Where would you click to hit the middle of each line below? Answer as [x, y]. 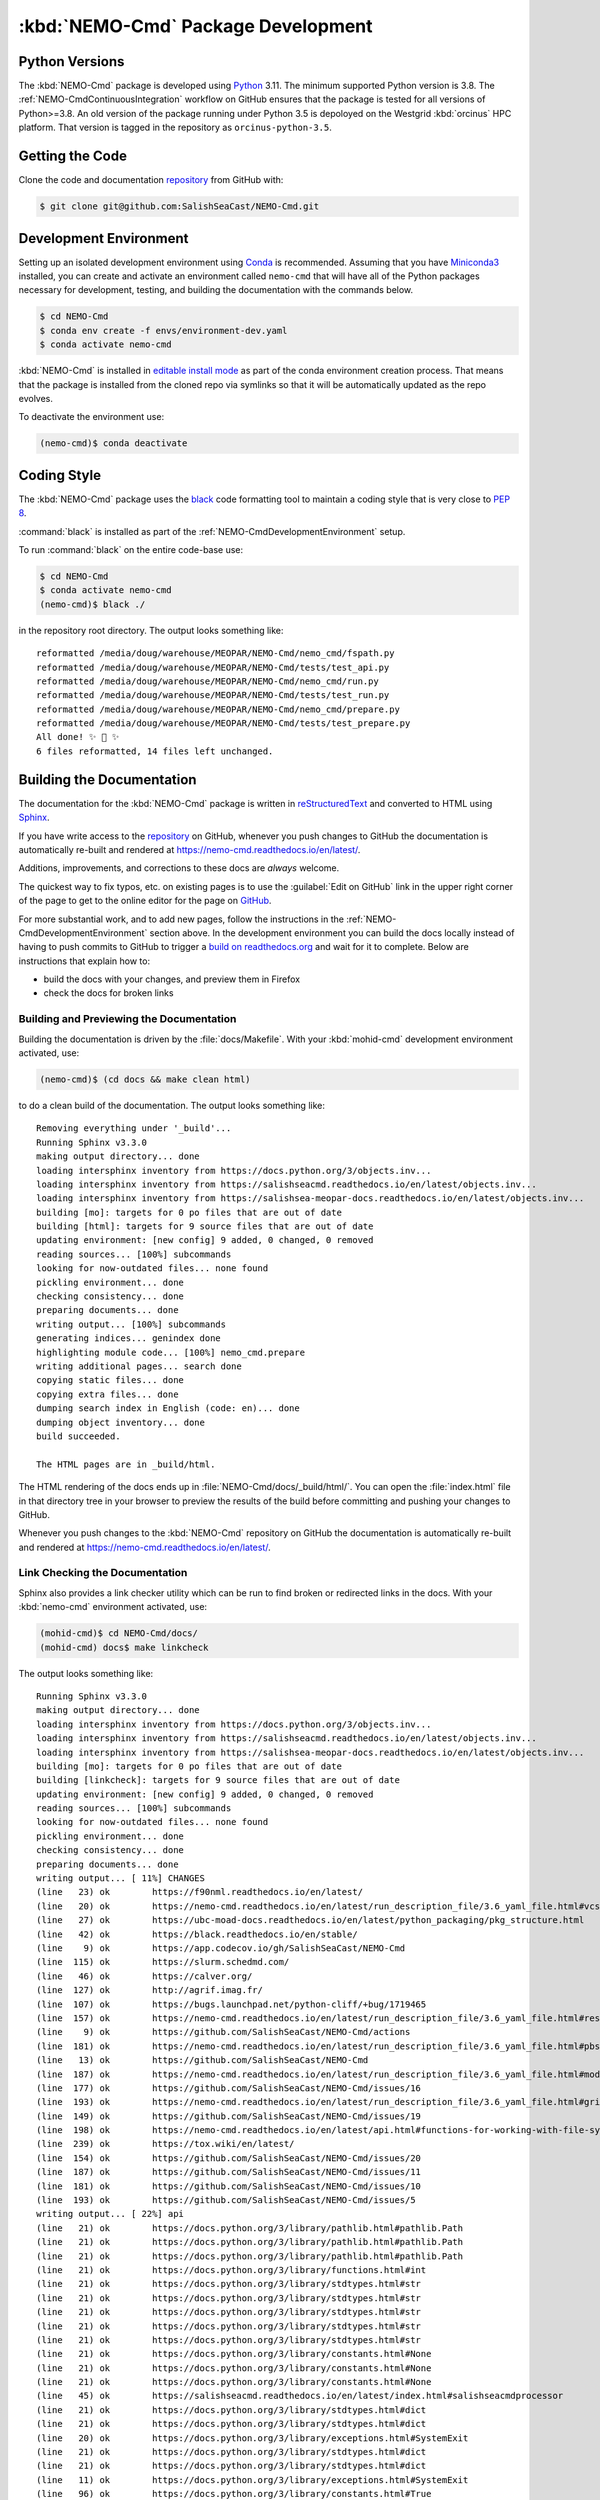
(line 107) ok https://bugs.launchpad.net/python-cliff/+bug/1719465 [231, 2004]
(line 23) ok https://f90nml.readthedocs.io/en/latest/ [200, 1892]
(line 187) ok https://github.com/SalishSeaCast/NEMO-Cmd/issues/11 [229, 2172]
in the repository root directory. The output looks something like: [151, 630]
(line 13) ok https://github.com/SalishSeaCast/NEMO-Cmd [202, 2060]
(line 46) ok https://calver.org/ [144, 1976]
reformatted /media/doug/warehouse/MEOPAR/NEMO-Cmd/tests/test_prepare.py [223, 723]
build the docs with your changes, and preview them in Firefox [171, 979]
